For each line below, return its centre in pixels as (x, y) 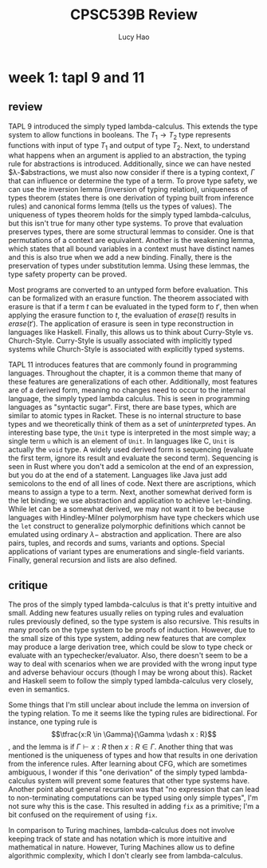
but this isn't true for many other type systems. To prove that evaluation (126, 223)
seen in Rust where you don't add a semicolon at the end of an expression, (131, 467)
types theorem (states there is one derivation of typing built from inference (131, 198)
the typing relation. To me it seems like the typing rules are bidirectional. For (133, 714)
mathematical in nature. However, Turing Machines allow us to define (122, 847)
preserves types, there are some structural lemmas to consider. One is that (131, 232)
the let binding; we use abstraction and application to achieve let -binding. (130, 500)
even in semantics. (39, 690)
